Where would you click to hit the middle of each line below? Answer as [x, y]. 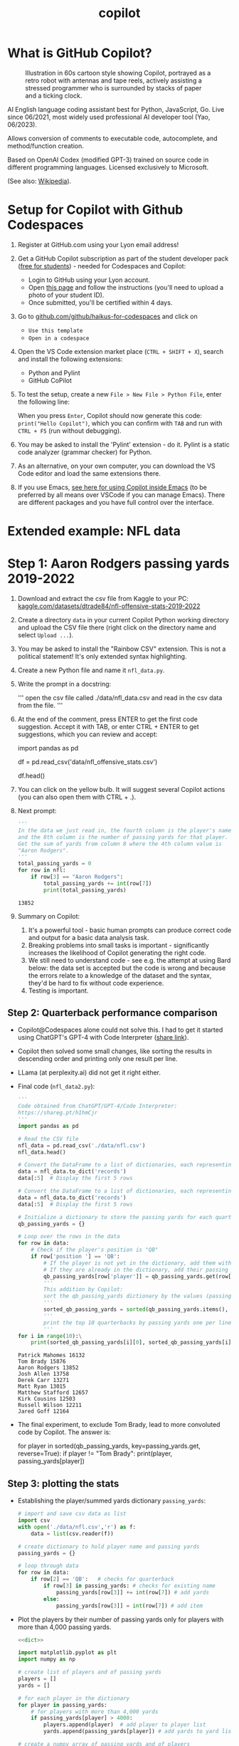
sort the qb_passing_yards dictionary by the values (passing [138, 1296]
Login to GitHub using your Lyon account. [89, 280]
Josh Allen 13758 [43, 1374]
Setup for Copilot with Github [95, 210]
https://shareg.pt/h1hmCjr [58, 1113]
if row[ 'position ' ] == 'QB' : [75, 1257]
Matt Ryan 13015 [42, 1386]
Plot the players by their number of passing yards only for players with [121, 1619]
